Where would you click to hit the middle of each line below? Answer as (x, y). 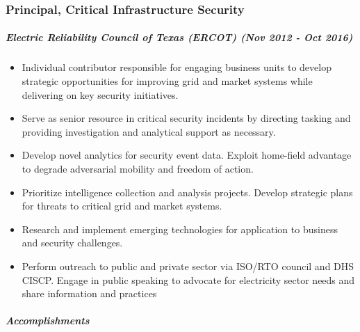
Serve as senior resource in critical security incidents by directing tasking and (186, 118)
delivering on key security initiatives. (100, 94)
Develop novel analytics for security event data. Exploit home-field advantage (187, 155)
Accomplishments (48, 321)
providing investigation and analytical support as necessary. (149, 131)
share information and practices (89, 293)
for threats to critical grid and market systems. (122, 206)
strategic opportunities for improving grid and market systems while (167, 81)
